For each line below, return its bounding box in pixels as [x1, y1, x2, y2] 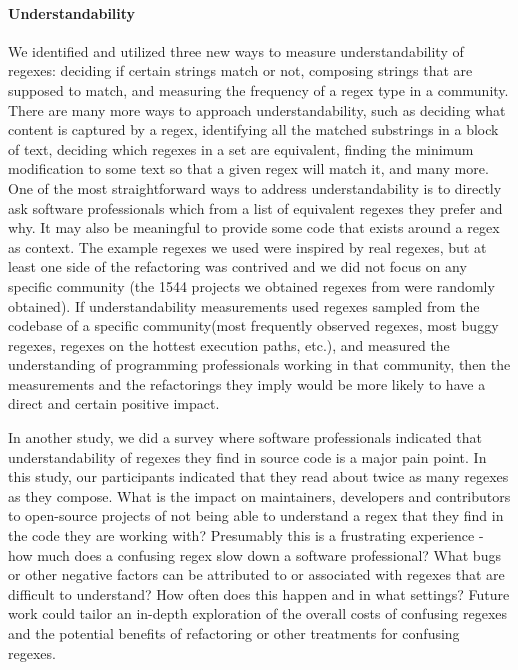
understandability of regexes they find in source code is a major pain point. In [8, 446, 487, 467]
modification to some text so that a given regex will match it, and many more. [8, 158, 489, 179]
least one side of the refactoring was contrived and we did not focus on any [8, 256, 467, 277]
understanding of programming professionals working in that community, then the [8, 354, 511, 375]
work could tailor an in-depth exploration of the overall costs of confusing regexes [8, 603, 508, 624]
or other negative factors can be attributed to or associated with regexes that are [8, 564, 505, 585]
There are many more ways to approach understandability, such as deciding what [8, 99, 506, 120]
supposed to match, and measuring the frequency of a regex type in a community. [8, 79, 509, 100]
